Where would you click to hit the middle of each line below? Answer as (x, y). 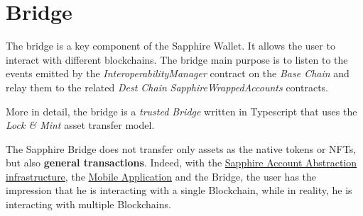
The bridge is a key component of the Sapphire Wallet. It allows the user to (170, 46)
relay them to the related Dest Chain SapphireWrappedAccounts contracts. (167, 87)
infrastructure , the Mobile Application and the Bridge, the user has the (161, 176)
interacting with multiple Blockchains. (88, 204)
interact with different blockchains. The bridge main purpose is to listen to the (177, 59)
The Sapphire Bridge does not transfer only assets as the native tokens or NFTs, (181, 148)
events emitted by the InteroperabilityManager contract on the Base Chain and (178, 73)
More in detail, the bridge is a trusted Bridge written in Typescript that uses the (181, 111)
